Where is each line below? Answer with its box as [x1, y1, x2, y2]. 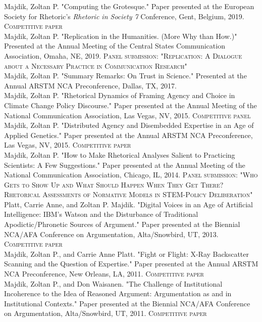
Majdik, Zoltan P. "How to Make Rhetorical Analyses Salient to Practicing [4, 149, 235, 160]
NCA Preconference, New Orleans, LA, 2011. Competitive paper [4, 268, 204, 279]
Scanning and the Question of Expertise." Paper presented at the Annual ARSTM [4, 258, 258, 269]
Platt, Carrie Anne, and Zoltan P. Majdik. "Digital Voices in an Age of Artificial [4, 199, 253, 209]
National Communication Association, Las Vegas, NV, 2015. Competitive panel [4, 110, 251, 120]
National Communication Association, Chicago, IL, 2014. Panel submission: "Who [4, 169, 258, 180]
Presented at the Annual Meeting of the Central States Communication [4, 40, 225, 51]
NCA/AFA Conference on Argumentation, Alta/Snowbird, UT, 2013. [4, 228, 219, 239]
